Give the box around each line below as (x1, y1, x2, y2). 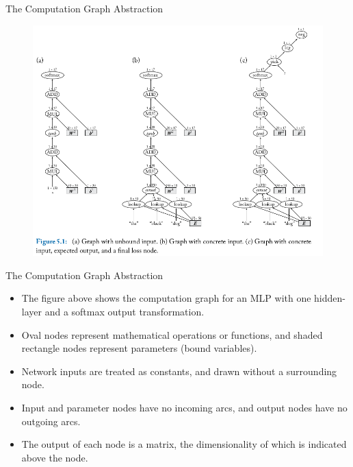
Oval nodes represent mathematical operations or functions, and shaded (21, 327, 323, 342)
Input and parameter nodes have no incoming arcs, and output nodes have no (21, 400, 348, 414)
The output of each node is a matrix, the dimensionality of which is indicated (21, 437, 347, 451)
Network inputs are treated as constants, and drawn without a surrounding (21, 363, 337, 378)
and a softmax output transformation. (44, 304, 205, 319)
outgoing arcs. (21, 414, 81, 428)
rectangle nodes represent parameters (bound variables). (21, 341, 257, 355)
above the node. (21, 450, 88, 464)
